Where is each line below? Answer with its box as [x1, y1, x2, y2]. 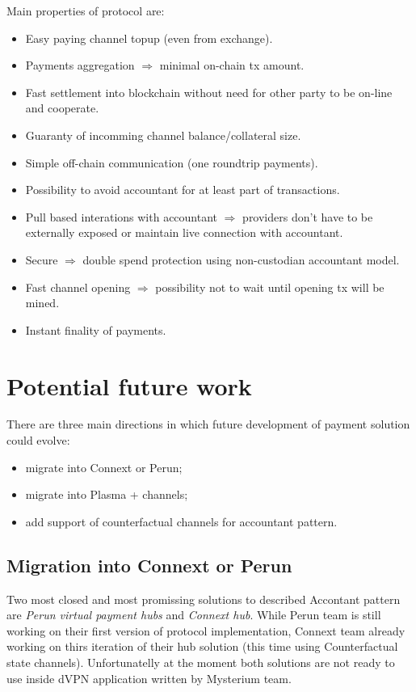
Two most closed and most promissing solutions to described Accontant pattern [6, 590, 401, 607]
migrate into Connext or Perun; [25, 458, 183, 475]
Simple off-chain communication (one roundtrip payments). [25, 154, 318, 171]
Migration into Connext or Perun [6, 552, 292, 577]
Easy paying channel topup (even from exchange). [25, 29, 273, 46]
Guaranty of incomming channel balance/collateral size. [25, 126, 301, 143]
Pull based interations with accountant [25, 208, 218, 225]
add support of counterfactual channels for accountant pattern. [25, 513, 338, 530]
